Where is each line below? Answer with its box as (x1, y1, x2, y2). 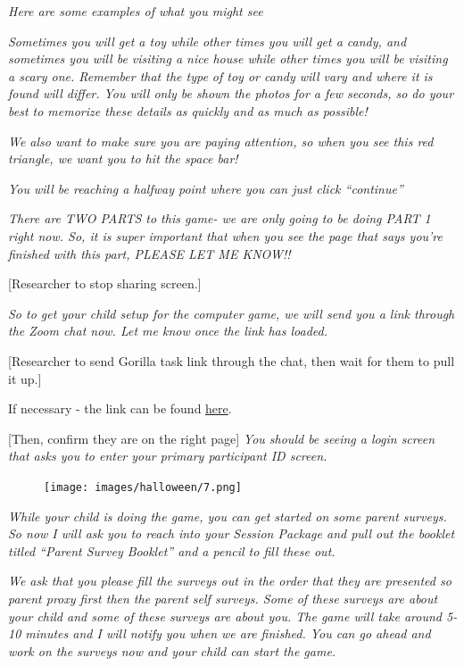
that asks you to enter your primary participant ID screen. (8, 446, 327, 465)
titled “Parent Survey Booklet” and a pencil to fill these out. (8, 541, 336, 560)
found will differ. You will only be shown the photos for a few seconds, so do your (8, 84, 454, 103)
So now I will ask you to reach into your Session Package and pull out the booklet (8, 524, 455, 543)
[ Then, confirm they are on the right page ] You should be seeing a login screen (8, 429, 435, 447)
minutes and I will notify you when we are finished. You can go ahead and (25, 624, 431, 643)
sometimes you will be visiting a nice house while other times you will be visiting (8, 49, 448, 68)
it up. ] (8, 369, 42, 387)
